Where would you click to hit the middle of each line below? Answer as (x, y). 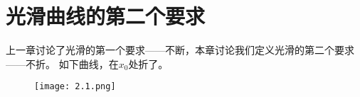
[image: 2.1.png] (75, 87)
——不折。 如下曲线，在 (62, 63)
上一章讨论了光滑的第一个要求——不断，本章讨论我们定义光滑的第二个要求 (180, 50)
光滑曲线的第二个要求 (106, 16)
